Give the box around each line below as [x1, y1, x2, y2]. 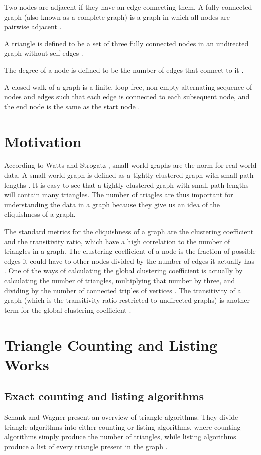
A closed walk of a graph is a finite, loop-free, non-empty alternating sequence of [4, 81, 252, 92]
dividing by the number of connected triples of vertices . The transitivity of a [4, 285, 241, 295]
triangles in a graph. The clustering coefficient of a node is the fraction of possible [4, 246, 256, 256]
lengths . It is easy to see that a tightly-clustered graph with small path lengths [4, 179, 249, 190]
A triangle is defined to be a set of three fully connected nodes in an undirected [4, 38, 249, 48]
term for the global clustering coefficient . [4, 304, 132, 315]
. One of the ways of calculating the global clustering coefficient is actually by [4, 265, 243, 276]
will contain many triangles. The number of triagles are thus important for [4, 189, 233, 200]
